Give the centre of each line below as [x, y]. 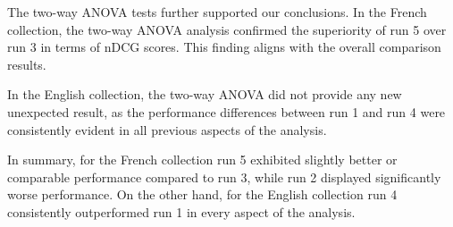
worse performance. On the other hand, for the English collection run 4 [202, 194]
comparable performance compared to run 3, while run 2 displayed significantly [224, 177]
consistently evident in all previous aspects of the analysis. [167, 129]
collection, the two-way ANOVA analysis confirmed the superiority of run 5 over [227, 29]
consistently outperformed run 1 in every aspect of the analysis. [181, 211]
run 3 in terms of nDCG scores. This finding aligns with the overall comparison [224, 47]
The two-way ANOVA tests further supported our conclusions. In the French [217, 12]
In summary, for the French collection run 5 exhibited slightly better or [202, 160]
